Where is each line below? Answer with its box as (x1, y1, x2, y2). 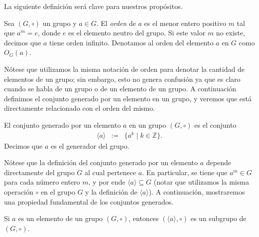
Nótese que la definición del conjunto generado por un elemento (4, 157, 198, 168)
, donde (38, 27, 61, 38)
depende (206, 157, 231, 168)
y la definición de (85, 187, 137, 197)
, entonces (129, 213, 159, 224)
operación (4, 187, 33, 197)
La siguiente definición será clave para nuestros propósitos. (4, 1, 183, 11)
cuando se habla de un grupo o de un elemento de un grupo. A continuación (4, 83, 237, 94)
